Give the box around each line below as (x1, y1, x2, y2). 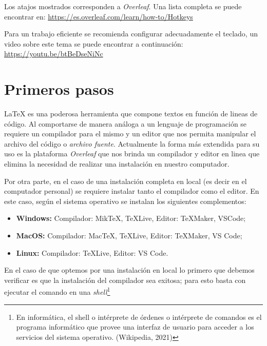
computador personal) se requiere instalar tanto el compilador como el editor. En (4, 186, 259, 196)
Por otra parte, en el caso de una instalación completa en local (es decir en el (4, 175, 247, 186)
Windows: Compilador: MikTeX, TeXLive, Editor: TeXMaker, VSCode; (16, 213, 246, 223)
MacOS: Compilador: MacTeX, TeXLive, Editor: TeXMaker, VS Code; (16, 230, 242, 241)
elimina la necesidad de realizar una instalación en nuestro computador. (4, 158, 230, 169)
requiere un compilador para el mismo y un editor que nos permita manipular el (4, 128, 256, 139)
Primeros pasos (4, 78, 114, 99)
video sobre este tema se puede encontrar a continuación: (4, 38, 183, 49)
